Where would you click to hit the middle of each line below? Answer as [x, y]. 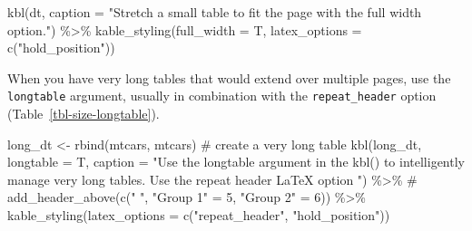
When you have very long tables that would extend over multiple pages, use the [229, 77]
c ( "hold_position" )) [61, 48]
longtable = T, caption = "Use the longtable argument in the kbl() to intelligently [236, 162]
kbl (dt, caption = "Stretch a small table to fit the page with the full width [215, 12]
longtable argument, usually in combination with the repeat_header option [222, 96]
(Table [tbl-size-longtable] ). [84, 114]
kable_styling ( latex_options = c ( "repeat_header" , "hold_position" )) [199, 215]
